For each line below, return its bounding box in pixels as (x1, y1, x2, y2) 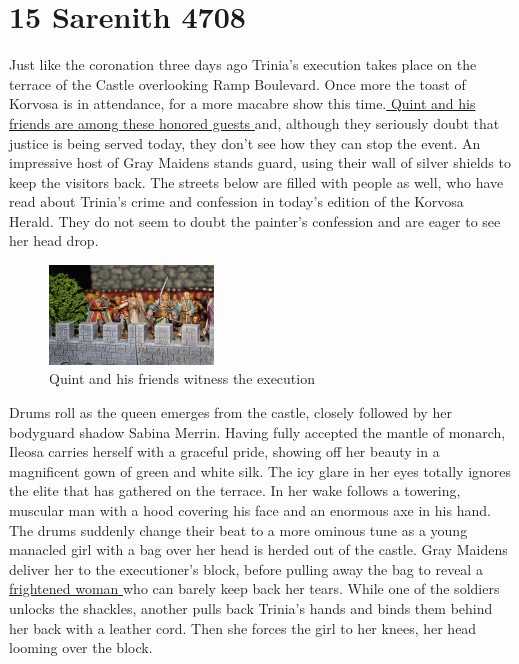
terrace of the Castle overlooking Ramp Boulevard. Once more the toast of (9, 73, 466, 94)
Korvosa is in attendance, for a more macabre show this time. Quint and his (9, 93, 476, 114)
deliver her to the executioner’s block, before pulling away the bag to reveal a (9, 558, 483, 579)
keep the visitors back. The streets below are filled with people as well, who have (9, 171, 504, 192)
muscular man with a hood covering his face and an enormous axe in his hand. (9, 500, 491, 521)
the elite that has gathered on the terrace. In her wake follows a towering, (9, 480, 461, 501)
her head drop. (9, 230, 99, 251)
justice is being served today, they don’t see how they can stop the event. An (9, 132, 481, 153)
